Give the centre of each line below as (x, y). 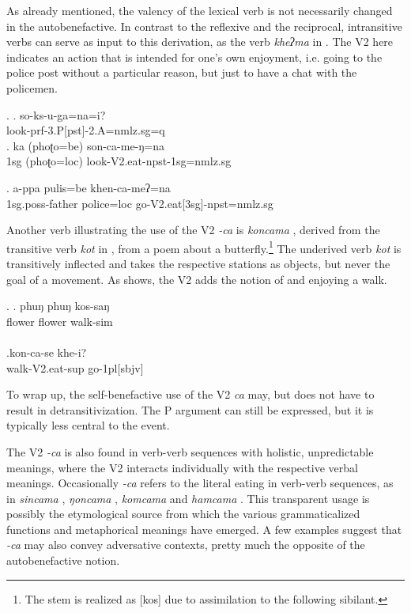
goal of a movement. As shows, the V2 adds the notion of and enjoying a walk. (197, 279)
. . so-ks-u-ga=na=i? (56, 114)
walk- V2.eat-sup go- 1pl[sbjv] (75, 367)
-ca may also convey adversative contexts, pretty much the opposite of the (186, 545)
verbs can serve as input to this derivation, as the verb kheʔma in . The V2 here (200, 42)
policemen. (32, 87)
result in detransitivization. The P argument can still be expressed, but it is (190, 409)
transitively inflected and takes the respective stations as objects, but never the (198, 263)
